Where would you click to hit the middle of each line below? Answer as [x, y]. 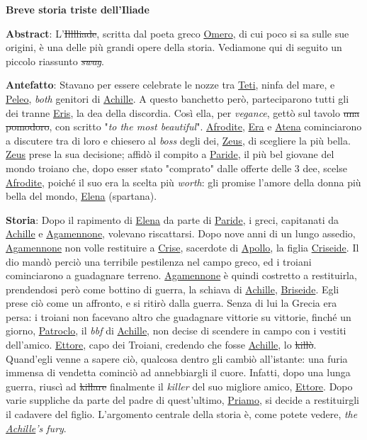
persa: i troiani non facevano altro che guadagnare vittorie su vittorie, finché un [179, 316]
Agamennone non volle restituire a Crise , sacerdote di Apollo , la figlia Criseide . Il [182, 247]
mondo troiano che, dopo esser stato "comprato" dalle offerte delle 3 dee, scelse [176, 168]
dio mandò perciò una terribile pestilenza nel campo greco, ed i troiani [159, 261]
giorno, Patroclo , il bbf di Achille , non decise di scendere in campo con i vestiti [176, 331]
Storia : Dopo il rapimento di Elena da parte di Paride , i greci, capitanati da [173, 219]
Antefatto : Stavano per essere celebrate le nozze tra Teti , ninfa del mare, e [170, 85]
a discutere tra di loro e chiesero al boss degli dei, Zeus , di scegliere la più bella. [178, 140]
